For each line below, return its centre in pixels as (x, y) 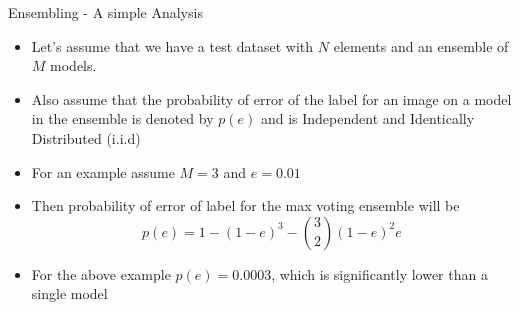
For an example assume (103, 171)
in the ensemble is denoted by (122, 118)
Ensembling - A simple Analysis (105, 12)
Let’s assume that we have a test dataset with (172, 45)
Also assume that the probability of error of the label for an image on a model (271, 98)
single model (69, 293)
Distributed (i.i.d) (86, 137)
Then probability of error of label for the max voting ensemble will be (245, 205)
